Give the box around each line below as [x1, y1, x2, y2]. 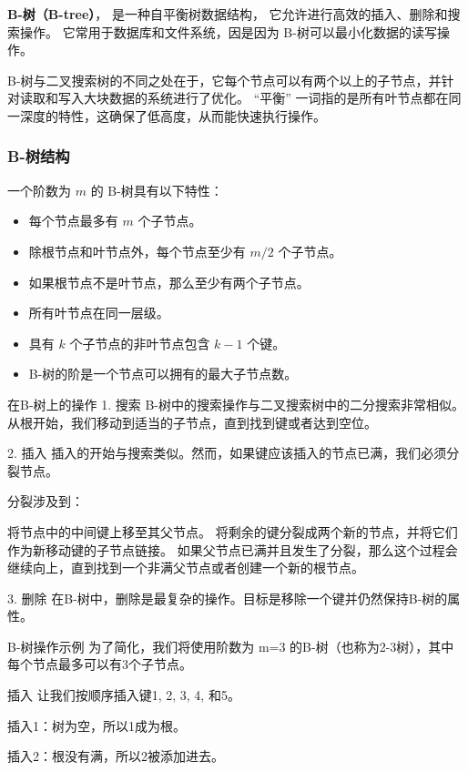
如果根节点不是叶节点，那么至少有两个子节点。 [28, 272, 310, 291]
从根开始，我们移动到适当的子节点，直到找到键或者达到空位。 [7, 412, 377, 431]
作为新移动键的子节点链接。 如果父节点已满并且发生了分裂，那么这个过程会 [7, 540, 458, 559]
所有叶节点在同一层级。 [28, 303, 169, 322]
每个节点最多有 [28, 211, 118, 230]
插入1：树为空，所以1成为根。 [7, 715, 186, 735]
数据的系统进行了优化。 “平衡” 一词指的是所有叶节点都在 [108, 88, 449, 107]
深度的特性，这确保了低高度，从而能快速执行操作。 [19, 106, 326, 125]
